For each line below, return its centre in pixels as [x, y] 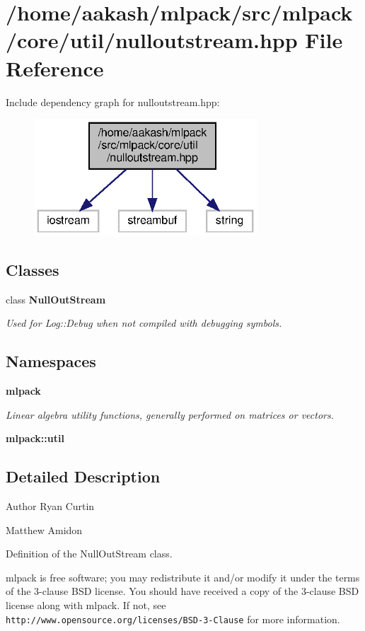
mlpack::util [35, 438]
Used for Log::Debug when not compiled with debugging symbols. [144, 323]
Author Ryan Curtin [50, 506]
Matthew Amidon [44, 529]
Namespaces [51, 361]
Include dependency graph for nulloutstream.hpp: [113, 102]
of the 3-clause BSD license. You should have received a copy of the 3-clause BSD [182, 591]
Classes [33, 269]
